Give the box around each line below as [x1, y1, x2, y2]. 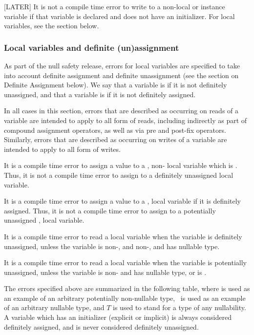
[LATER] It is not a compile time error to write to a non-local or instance [4, 1, 225, 11]
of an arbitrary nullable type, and [4, 302, 105, 313]
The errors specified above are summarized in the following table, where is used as [4, 283, 250, 293]
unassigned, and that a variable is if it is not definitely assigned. [4, 89, 196, 99]
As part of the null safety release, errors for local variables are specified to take [4, 61, 240, 70]
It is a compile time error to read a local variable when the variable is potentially [4, 257, 247, 268]
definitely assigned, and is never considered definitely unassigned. [4, 321, 199, 332]
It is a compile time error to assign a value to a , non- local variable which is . [4, 160, 237, 170]
